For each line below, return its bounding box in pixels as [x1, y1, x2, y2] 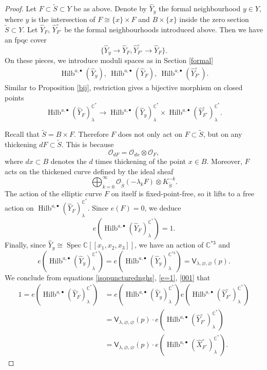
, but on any [203, 129, 242, 139]
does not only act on [118, 129, 183, 139]
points [5, 92, 24, 102]
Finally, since [5, 239, 46, 250]
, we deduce [144, 202, 181, 213]
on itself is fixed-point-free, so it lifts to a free [111, 188, 255, 198]
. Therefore [74, 129, 109, 139]
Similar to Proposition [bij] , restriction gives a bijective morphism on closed [5, 81, 243, 92]
